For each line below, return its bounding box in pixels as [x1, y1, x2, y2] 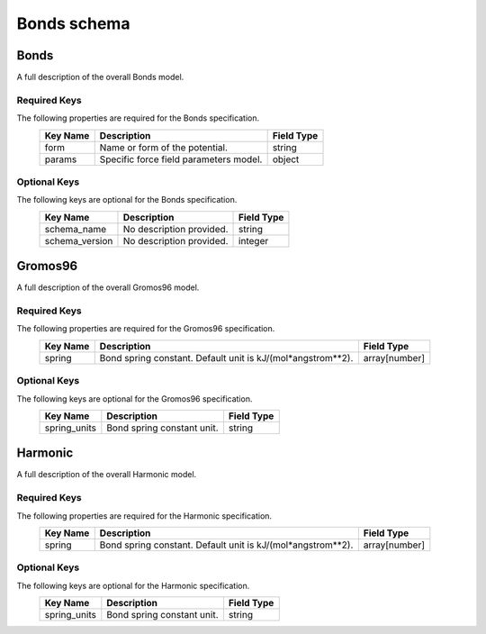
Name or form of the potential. [99, 140, 229, 153]
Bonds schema [16, 14, 130, 33]
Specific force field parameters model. [99, 153, 263, 166]
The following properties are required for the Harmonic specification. [16, 510, 273, 521]
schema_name [44, 222, 107, 235]
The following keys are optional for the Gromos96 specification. [16, 393, 253, 404]
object [272, 153, 300, 166]
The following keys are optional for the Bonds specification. [16, 195, 238, 205]
